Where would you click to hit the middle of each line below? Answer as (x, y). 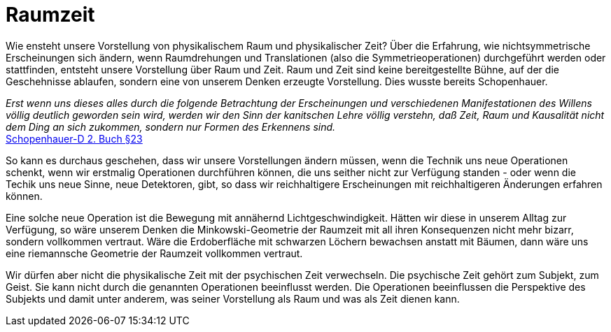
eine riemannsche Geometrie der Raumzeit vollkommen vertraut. (154, 253)
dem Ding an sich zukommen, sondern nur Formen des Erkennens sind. (171, 127)
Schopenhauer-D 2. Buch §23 (74, 138)
